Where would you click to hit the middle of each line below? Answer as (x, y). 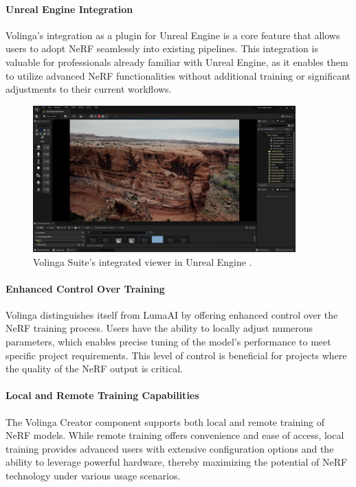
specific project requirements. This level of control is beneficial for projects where (176, 355)
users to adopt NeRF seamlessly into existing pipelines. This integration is (162, 48)
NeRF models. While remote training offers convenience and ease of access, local (175, 435)
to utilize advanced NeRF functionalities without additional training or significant (178, 75)
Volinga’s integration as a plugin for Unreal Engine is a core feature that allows (173, 35)
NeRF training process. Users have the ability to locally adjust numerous (159, 328)
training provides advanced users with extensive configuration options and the (170, 448)
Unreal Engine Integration (69, 9)
